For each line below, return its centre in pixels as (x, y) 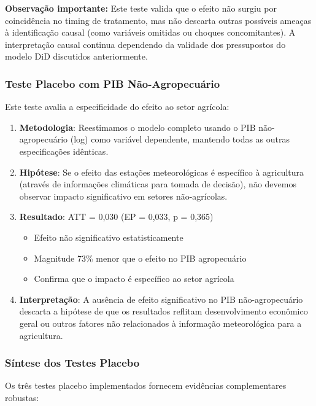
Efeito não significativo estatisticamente (109, 237)
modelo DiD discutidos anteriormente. (76, 56)
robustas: (22, 397)
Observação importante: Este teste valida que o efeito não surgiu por (141, 8)
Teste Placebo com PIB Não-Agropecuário (113, 83)
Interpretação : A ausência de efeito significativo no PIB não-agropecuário (161, 299)
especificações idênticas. (64, 151)
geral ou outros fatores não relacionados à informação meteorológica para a (160, 323)
